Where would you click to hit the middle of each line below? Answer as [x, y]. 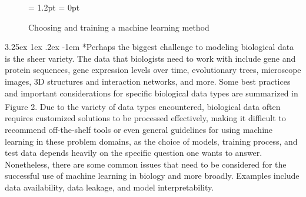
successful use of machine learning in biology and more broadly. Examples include [152, 176]
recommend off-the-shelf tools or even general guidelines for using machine [139, 129]
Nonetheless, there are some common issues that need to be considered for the [146, 164]
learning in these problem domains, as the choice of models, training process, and [151, 141]
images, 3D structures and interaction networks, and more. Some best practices [148, 81]
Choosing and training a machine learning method [119, 27]
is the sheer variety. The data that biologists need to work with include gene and [150, 58]
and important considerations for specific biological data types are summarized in [152, 93]
